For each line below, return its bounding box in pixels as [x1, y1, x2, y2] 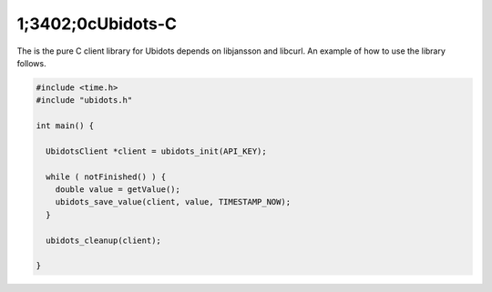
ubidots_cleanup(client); [46, 235, 161, 246]
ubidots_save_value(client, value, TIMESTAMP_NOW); [55, 196, 292, 207]
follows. [16, 57, 46, 68]
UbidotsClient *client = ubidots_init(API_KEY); [46, 146, 268, 156]
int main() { [36, 121, 95, 131]
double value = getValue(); [55, 185, 181, 195]
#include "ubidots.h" [36, 96, 133, 106]
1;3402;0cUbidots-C [16, 14, 178, 34]
